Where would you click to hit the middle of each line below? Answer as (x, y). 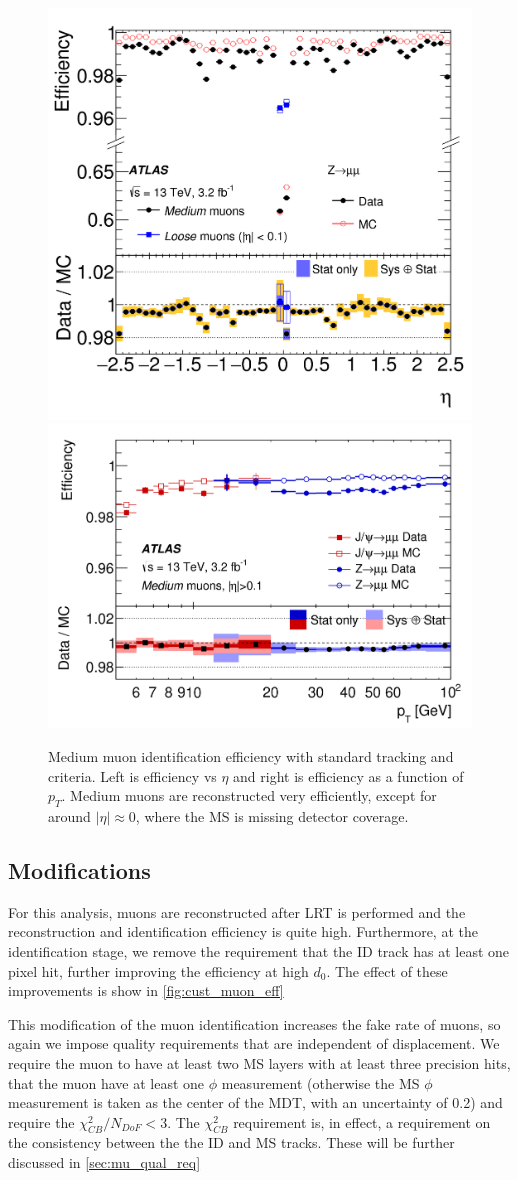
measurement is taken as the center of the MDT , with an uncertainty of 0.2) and (255, 1102)
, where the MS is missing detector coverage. (272, 815)
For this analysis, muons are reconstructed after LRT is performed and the (237, 911)
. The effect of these (387, 970)
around (69, 815)
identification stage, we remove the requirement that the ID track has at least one (259, 950)
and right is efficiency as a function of (348, 775)
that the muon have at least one (106, 1082)
